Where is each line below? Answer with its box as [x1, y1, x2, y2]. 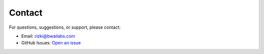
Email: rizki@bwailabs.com [21, 33, 75, 39]
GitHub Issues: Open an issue [21, 40, 81, 46]
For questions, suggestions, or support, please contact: [9, 24, 121, 30]
